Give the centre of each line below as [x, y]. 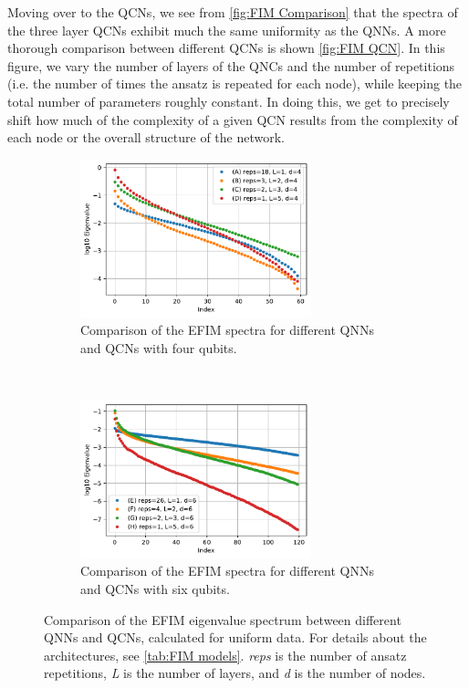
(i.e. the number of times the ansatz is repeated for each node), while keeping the [235, 83]
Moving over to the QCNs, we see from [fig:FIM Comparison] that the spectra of [233, 12]
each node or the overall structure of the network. [146, 137]
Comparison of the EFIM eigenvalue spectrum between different [223, 619]
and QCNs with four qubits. [159, 347]
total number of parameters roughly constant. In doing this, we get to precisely [229, 101]
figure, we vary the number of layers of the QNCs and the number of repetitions [231, 65]
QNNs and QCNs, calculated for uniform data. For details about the [235, 637]
